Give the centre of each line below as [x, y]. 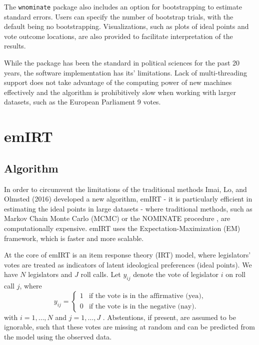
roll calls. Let [101, 274]
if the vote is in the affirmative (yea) [145, 296]
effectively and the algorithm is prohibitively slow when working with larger [120, 92]
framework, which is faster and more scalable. [74, 238]
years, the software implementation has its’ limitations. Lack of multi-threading [126, 72]
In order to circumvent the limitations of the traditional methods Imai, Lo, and [125, 189]
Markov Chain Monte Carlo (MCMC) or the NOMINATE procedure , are [117, 218]
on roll [235, 274]
